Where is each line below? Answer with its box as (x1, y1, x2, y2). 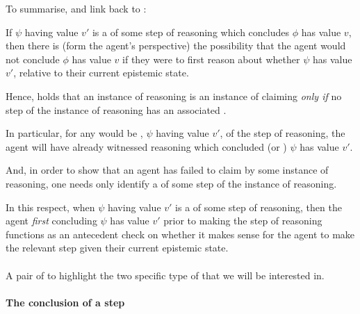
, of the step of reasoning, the (220, 126, 345, 140)
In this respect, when (6, 199, 95, 214)
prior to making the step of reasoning (163, 213, 322, 228)
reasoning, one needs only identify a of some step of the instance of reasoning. (6, 176, 337, 190)
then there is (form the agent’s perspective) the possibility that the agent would (6, 38, 346, 53)
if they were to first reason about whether (122, 51, 300, 66)
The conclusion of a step (6, 295, 125, 309)
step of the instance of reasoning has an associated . (6, 102, 227, 117)
